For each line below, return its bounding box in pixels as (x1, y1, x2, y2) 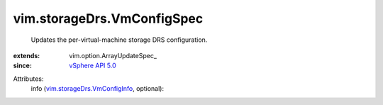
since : (13, 61, 32, 70)
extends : (13, 51, 40, 60)
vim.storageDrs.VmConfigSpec (13, 11, 204, 26)
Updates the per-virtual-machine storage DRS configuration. (30, 35, 208, 44)
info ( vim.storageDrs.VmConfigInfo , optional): (30, 84, 165, 93)
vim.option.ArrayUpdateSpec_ (69, 51, 157, 60)
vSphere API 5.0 (69, 61, 116, 70)
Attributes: (13, 74, 44, 83)
